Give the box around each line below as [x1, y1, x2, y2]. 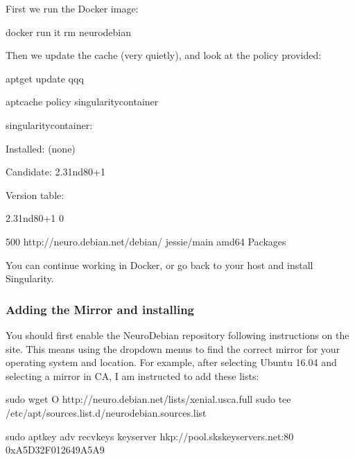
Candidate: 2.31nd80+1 [6, 164, 105, 179]
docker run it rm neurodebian [6, 24, 132, 39]
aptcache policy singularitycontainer [6, 94, 159, 109]
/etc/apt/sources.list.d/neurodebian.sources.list [6, 405, 207, 419]
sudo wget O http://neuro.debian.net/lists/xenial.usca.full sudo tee [6, 392, 291, 406]
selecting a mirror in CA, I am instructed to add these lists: [6, 368, 259, 383]
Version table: [6, 187, 64, 202]
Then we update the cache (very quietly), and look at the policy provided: [6, 48, 322, 62]
